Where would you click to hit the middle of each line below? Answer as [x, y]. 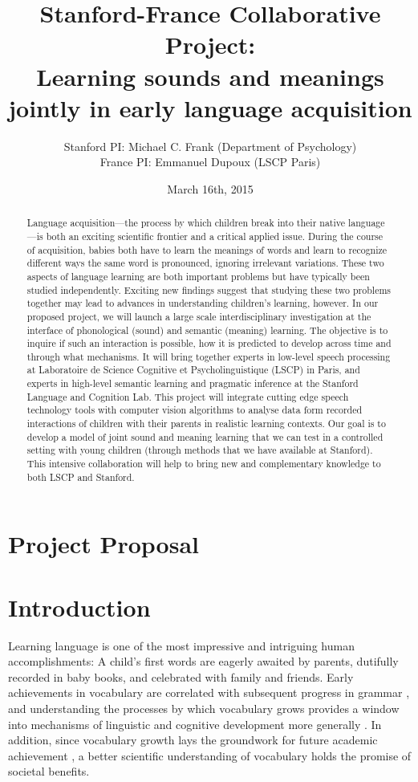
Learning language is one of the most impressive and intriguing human [181, 645]
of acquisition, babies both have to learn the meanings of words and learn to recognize [207, 249]
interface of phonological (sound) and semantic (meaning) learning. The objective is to [207, 330]
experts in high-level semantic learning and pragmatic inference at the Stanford [193, 383]
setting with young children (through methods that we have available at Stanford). [200, 450]
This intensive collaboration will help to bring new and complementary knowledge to [204, 464]
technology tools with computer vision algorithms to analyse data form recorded [195, 410]
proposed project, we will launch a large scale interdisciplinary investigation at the [199, 316]
